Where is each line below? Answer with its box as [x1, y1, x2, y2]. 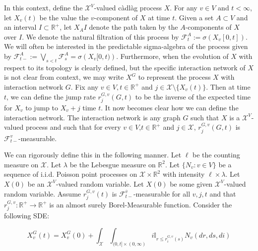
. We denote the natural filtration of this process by [22, 31, 179, 42]
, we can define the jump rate [6, 91, 96, 101]
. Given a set [175, 12, 214, 22]
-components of [185, 22, 232, 32]
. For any [170, 2, 197, 12]
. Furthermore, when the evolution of [116, 50, 229, 61]
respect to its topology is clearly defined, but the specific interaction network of [4, 62, 246, 72]
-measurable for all [133, 188, 191, 199]
